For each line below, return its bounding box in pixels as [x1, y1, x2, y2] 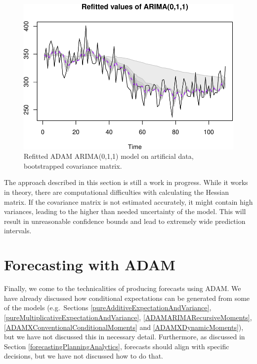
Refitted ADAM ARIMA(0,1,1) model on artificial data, [24, 151, 194, 161]
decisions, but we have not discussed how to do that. [4, 351, 163, 361]
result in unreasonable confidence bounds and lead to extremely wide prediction [4, 216, 246, 226]
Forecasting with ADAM [4, 255, 175, 275]
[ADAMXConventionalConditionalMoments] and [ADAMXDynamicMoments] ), [4, 322, 244, 332]
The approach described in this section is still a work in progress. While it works [4, 177, 248, 187]
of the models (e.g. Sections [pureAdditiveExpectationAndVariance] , [4, 302, 212, 313]
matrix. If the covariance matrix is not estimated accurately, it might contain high [4, 196, 253, 207]
